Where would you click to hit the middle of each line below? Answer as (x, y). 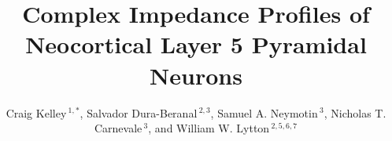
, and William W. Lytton (209, 128)
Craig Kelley (36, 112)
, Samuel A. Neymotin (264, 112)
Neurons (196, 75)
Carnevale (118, 128)
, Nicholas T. (355, 112)
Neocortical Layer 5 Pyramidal (196, 44)
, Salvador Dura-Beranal (139, 112)
